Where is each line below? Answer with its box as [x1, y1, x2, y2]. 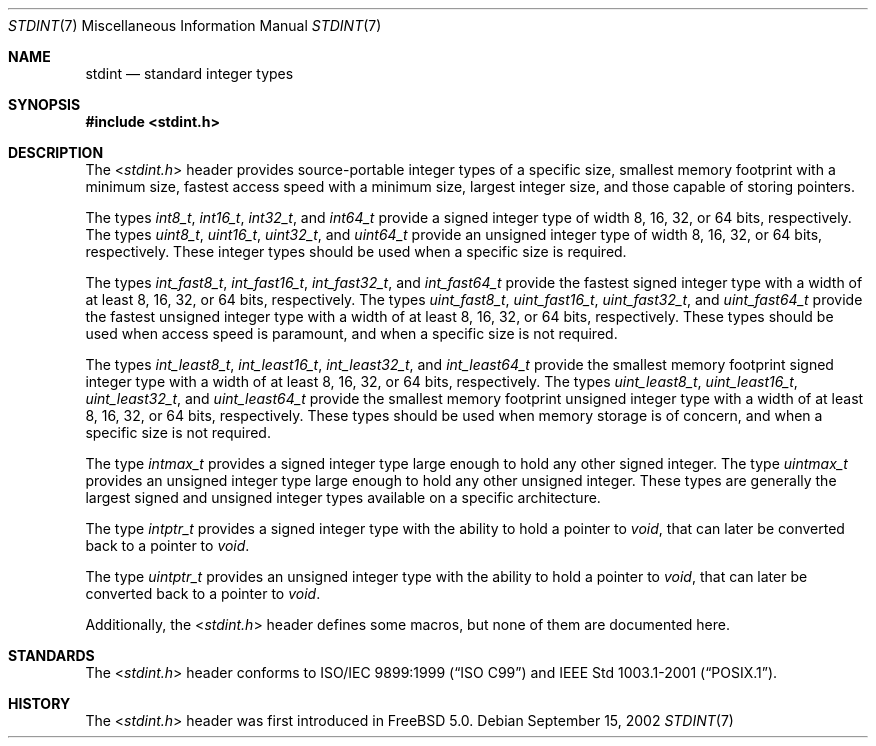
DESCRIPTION [8, 144, 104, 161]
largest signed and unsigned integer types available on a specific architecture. [85, 489, 601, 506]
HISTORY [8, 695, 71, 712]
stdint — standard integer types [85, 65, 294, 82]
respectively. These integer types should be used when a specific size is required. [85, 243, 627, 260]
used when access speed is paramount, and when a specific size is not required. [85, 325, 618, 342]
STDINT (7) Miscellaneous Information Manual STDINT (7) [8, 17, 382, 34]
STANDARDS [8, 647, 95, 664]
